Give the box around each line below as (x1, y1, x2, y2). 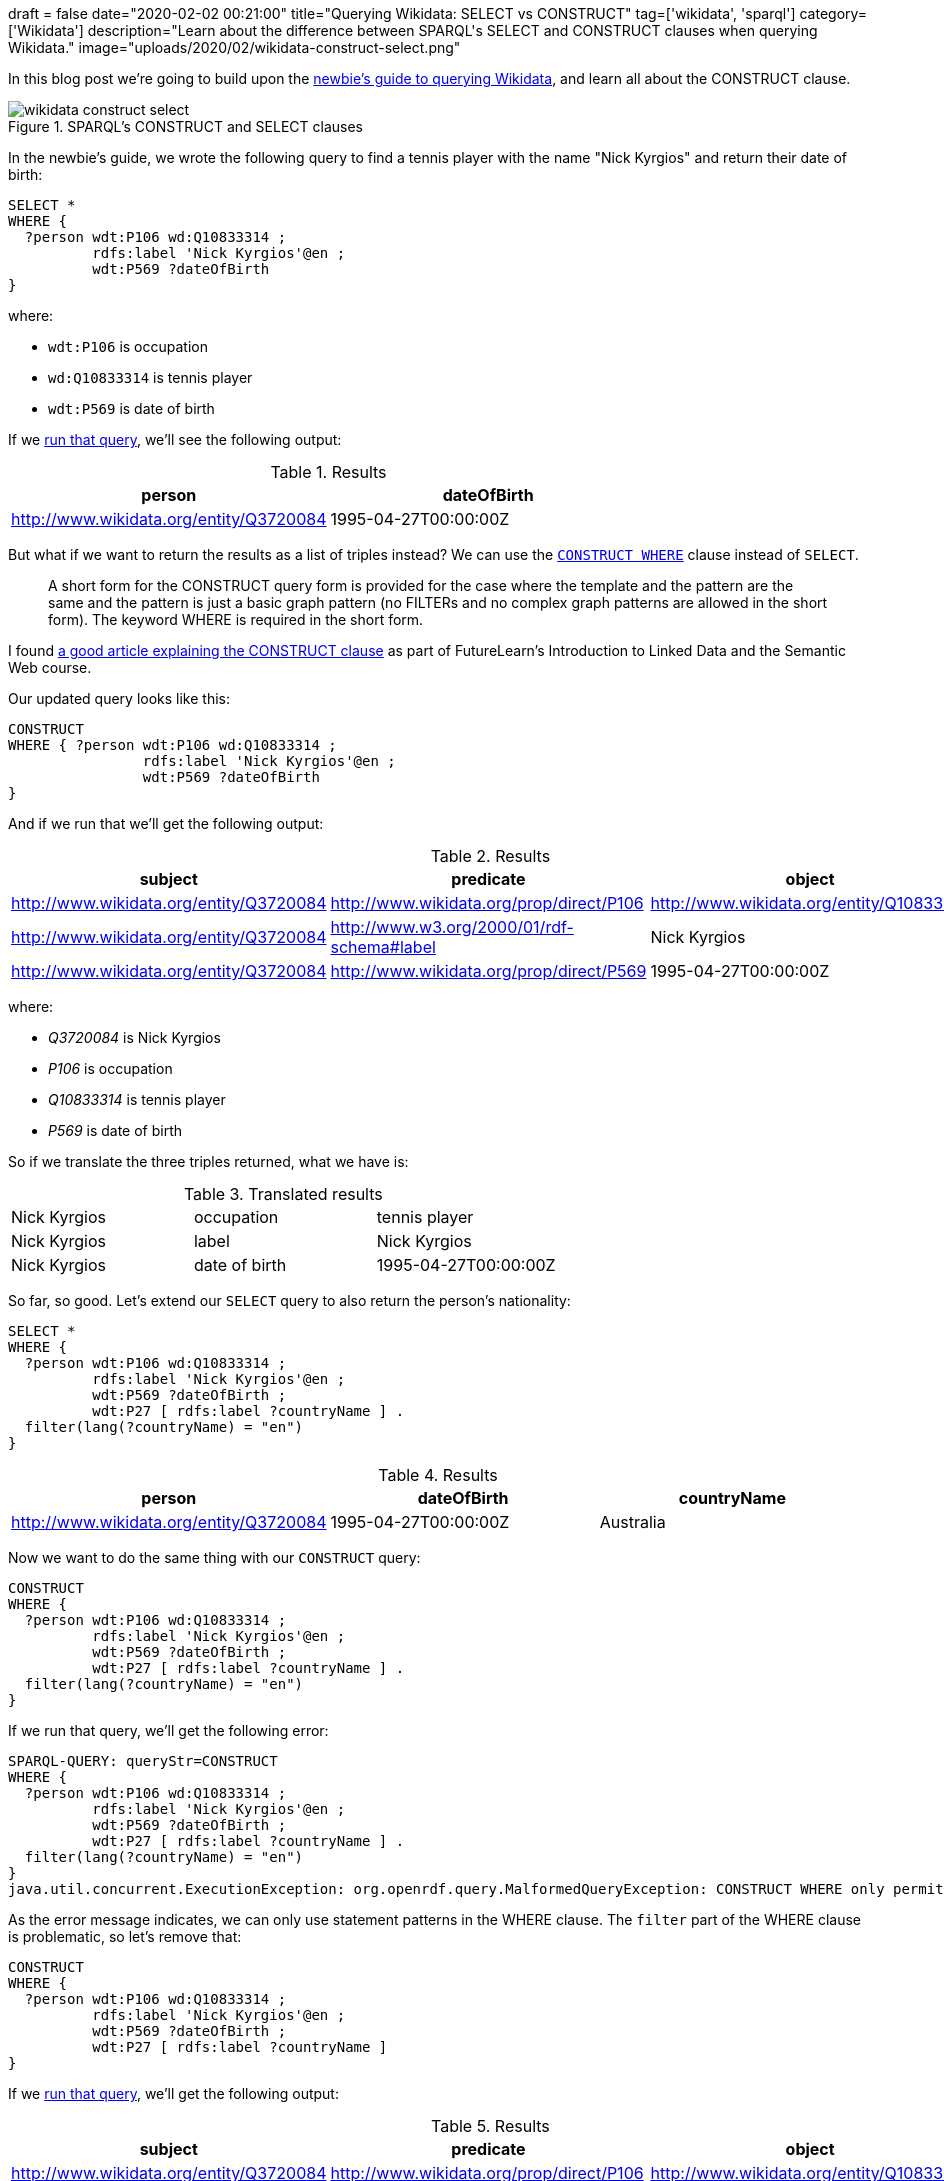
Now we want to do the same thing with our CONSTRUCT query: (8, 1549, 421, 1566)
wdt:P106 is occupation (48, 338, 208, 355)
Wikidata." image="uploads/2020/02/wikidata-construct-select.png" (8, 39, 461, 56)
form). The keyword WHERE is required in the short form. (48, 611, 424, 628)
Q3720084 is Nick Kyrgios (48, 1029, 221, 1046)
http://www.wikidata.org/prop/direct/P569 (330, 961, 647, 981)
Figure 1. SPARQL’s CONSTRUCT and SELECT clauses (8, 118, 363, 135)
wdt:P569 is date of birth (48, 400, 215, 417)
